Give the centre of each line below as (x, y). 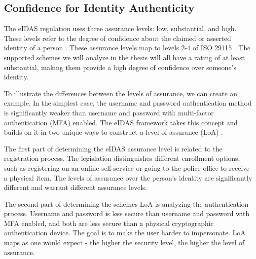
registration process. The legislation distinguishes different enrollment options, (122, 158)
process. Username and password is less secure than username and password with (127, 213)
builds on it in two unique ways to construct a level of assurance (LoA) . (113, 132)
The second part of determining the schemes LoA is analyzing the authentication (126, 203)
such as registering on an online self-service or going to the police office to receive (127, 167)
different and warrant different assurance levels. (75, 187)
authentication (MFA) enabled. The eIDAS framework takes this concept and (121, 122)
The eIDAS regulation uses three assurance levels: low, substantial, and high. (120, 28)
